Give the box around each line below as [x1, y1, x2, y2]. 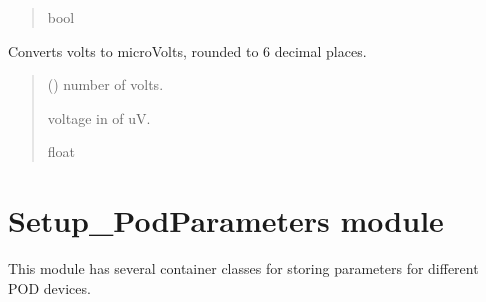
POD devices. [8, 277, 91, 298]
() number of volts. [47, 74, 164, 95]
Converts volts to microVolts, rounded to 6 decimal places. [8, 40, 367, 61]
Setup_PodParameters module [8, 200, 444, 241]
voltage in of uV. [47, 107, 151, 128]
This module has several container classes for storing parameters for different [8, 258, 479, 279]
